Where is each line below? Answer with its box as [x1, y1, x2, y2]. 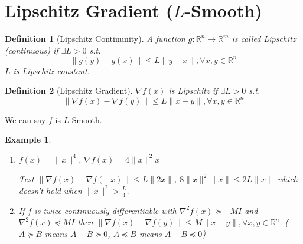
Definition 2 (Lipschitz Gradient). [5, 84, 133, 97]
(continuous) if [5, 44, 58, 56]
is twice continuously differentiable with [34, 204, 177, 216]
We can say [5, 113, 46, 126]
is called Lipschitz [232, 32, 296, 45]
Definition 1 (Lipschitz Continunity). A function [5, 32, 185, 45]
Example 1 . [5, 133, 51, 146]
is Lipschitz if [168, 84, 218, 97]
